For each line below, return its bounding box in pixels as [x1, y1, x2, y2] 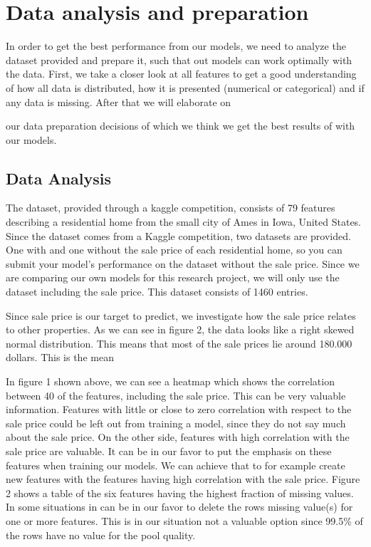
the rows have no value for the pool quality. [6, 527, 196, 542]
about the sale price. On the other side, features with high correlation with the [6, 429, 350, 444]
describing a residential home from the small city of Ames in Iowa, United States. [6, 214, 362, 229]
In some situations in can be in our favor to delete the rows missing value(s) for [6, 499, 353, 514]
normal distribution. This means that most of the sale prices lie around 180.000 [6, 335, 352, 350]
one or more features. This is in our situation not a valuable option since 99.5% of [6, 513, 363, 528]
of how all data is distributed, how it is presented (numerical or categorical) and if [6, 80, 365, 95]
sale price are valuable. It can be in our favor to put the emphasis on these [6, 443, 332, 458]
